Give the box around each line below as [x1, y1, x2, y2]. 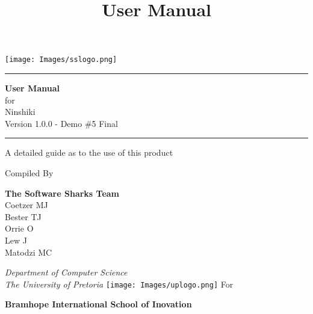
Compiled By [5, 167, 54, 179]
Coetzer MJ [5, 199, 48, 211]
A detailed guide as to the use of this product [5, 146, 173, 159]
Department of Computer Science [5, 266, 128, 279]
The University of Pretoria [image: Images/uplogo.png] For [5, 277, 234, 290]
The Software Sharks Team [5, 186, 120, 199]
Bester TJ [5, 210, 42, 223]
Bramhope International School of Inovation [5, 298, 192, 310]
